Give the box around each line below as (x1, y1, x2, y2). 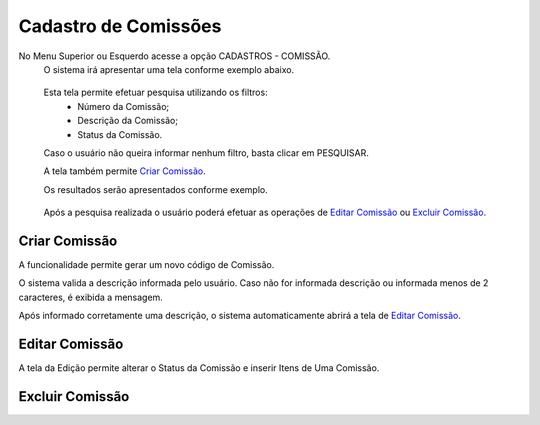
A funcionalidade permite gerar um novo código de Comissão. (18, 258, 275, 270)
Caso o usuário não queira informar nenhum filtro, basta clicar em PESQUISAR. (43, 146, 369, 159)
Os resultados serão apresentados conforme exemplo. (43, 183, 269, 195)
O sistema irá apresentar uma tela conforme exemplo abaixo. (43, 63, 295, 75)
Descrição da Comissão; (77, 115, 179, 127)
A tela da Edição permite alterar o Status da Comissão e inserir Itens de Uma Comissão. (18, 362, 380, 374)
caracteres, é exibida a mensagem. (18, 291, 164, 303)
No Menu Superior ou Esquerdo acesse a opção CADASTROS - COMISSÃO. (18, 50, 331, 62)
